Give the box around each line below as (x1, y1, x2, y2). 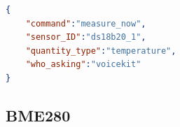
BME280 (6, 104, 71, 126)
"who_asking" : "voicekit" (25, 59, 141, 70)
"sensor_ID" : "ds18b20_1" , (25, 32, 146, 43)
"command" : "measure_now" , (25, 18, 146, 29)
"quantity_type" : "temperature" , (25, 45, 176, 56)
